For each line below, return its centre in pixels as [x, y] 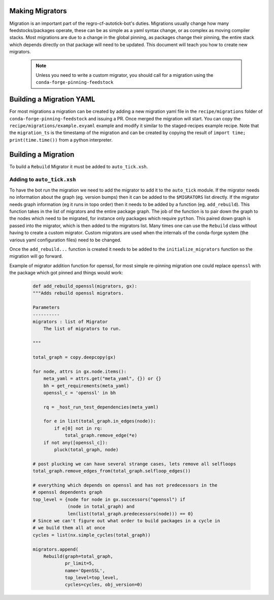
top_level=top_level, [92, 578]
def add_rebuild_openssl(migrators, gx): [85, 286]
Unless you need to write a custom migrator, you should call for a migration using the [125, 75]
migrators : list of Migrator [70, 322]
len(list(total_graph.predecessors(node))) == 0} [131, 514]
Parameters [46, 308]
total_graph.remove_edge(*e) [101, 435]
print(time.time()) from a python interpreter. [61, 140]
